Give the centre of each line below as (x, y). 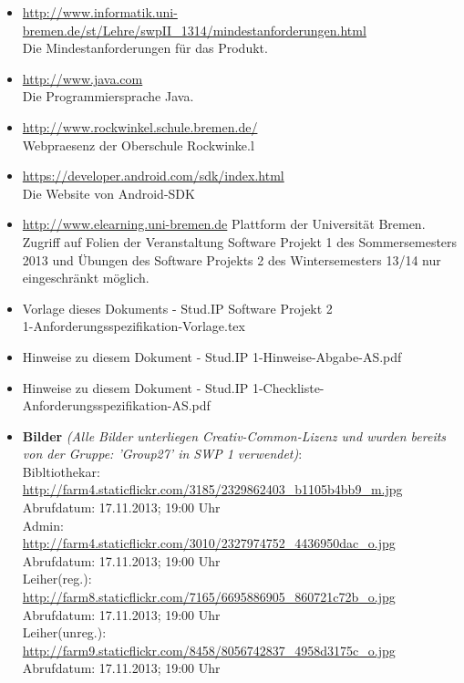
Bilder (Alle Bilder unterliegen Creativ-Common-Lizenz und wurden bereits (234, 435)
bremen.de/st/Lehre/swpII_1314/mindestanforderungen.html (194, 30)
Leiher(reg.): (57, 579)
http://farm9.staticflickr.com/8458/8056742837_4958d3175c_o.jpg (209, 650)
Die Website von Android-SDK (108, 193)
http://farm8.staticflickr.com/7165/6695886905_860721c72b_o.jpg (209, 597)
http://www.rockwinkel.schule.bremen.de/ (140, 126)
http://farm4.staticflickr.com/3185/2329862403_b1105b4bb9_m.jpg (212, 489)
